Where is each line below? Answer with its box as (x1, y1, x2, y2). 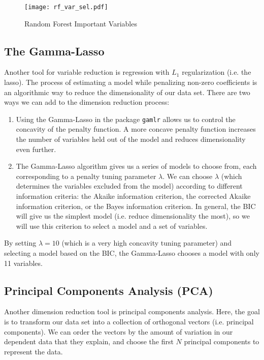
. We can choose (162, 170, 213, 181)
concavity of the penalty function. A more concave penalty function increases (16, 124, 256, 134)
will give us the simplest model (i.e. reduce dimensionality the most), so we (16, 211, 250, 221)
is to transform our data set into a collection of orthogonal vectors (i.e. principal (4, 316, 254, 326)
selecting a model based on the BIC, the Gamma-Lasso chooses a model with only (4, 248, 259, 258)
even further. (16, 143, 56, 154)
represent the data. (4, 346, 63, 356)
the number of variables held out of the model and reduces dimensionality (16, 134, 246, 144)
